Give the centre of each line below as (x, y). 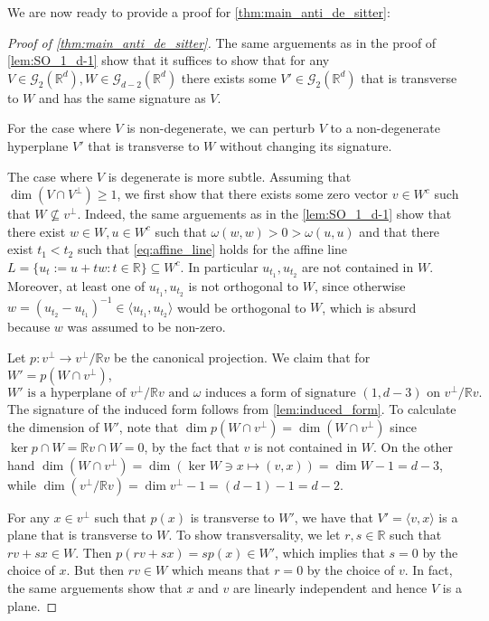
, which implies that (330, 552)
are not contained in (357, 266)
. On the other (413, 447)
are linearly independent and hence (330, 587)
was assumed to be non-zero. (146, 327)
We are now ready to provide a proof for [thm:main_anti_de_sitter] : (199, 12)
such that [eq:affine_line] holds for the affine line (212, 249)
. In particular (219, 266)
